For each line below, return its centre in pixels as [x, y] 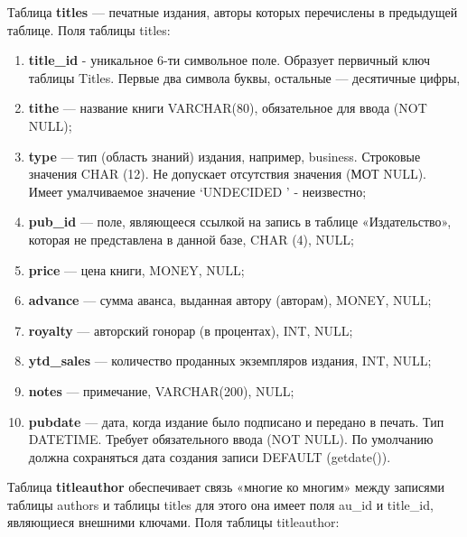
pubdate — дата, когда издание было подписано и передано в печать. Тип [236, 421]
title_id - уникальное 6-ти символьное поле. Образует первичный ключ [229, 60]
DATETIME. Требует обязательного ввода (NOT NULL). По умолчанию [231, 439]
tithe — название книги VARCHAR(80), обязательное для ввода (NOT [228, 108]
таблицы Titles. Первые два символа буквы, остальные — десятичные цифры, [244, 77]
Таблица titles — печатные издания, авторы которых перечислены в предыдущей [233, 12]
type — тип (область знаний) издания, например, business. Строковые [224, 156]
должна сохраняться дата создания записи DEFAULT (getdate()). [210, 456]
